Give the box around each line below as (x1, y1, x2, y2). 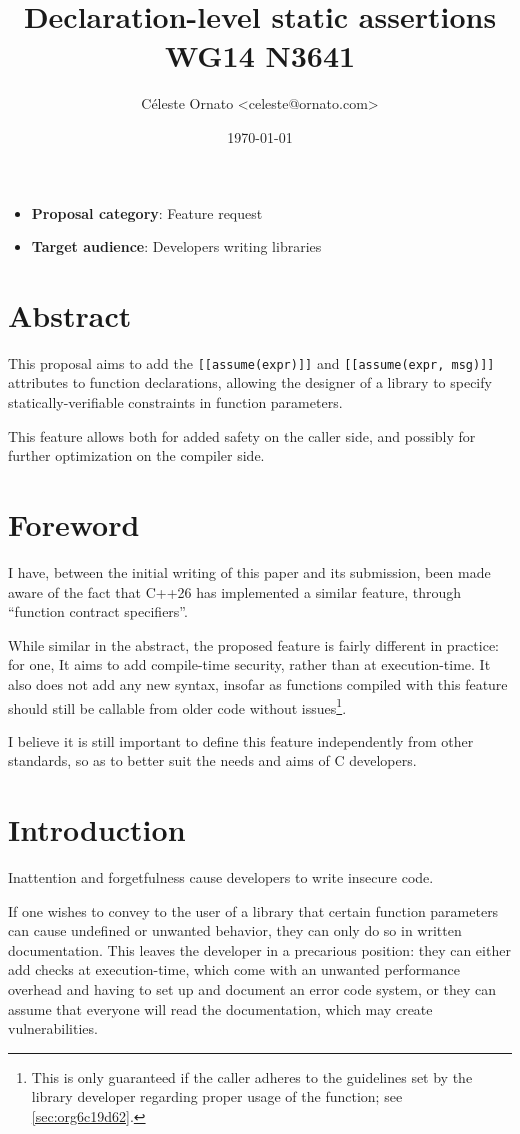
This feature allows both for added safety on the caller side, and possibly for (8, 425, 476, 446)
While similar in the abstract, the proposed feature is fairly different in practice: (8, 634, 499, 655)
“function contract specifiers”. (8, 601, 188, 622)
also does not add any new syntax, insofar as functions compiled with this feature (8, 673, 508, 694)
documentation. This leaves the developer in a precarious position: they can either (8, 939, 511, 960)
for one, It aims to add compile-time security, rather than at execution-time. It (8, 654, 491, 675)
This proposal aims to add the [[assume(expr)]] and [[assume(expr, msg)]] (8, 352, 495, 373)
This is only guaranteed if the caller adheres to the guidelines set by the (31, 1066, 473, 1087)
